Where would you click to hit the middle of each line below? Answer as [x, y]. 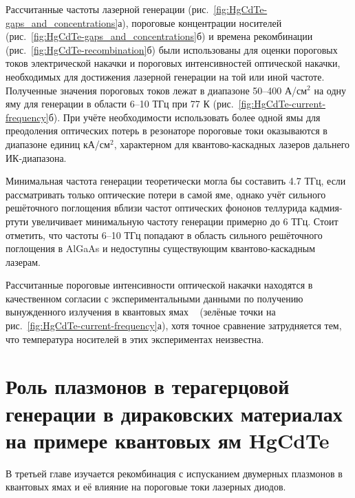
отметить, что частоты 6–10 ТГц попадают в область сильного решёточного [164, 235]
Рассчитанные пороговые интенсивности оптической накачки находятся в [159, 285]
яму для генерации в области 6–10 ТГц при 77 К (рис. [120, 104]
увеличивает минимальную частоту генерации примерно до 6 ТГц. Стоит [185, 221]
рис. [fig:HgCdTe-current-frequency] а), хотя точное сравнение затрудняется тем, [174, 325]
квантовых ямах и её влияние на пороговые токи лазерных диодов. [146, 487]
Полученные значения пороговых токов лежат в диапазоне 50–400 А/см [157, 90]
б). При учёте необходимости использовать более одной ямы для [184, 117]
